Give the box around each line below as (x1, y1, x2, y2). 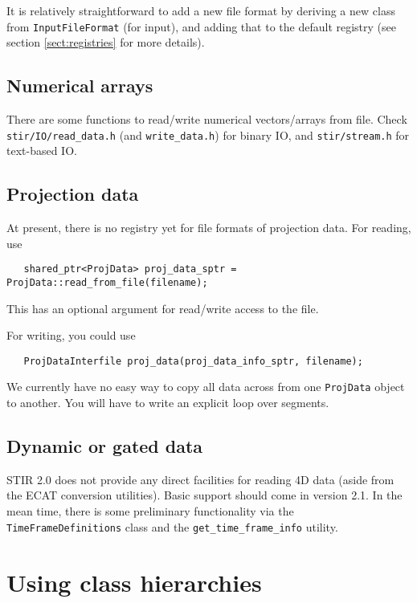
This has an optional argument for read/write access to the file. (6, 299, 319, 316)
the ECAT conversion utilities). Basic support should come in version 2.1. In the (6, 487, 403, 503)
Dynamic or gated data (6, 434, 203, 458)
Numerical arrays (6, 73, 153, 98)
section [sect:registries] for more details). (6, 34, 205, 51)
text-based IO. (6, 142, 77, 159)
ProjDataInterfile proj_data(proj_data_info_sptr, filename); (23, 355, 363, 367)
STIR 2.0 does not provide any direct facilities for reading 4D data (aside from (6, 471, 395, 487)
